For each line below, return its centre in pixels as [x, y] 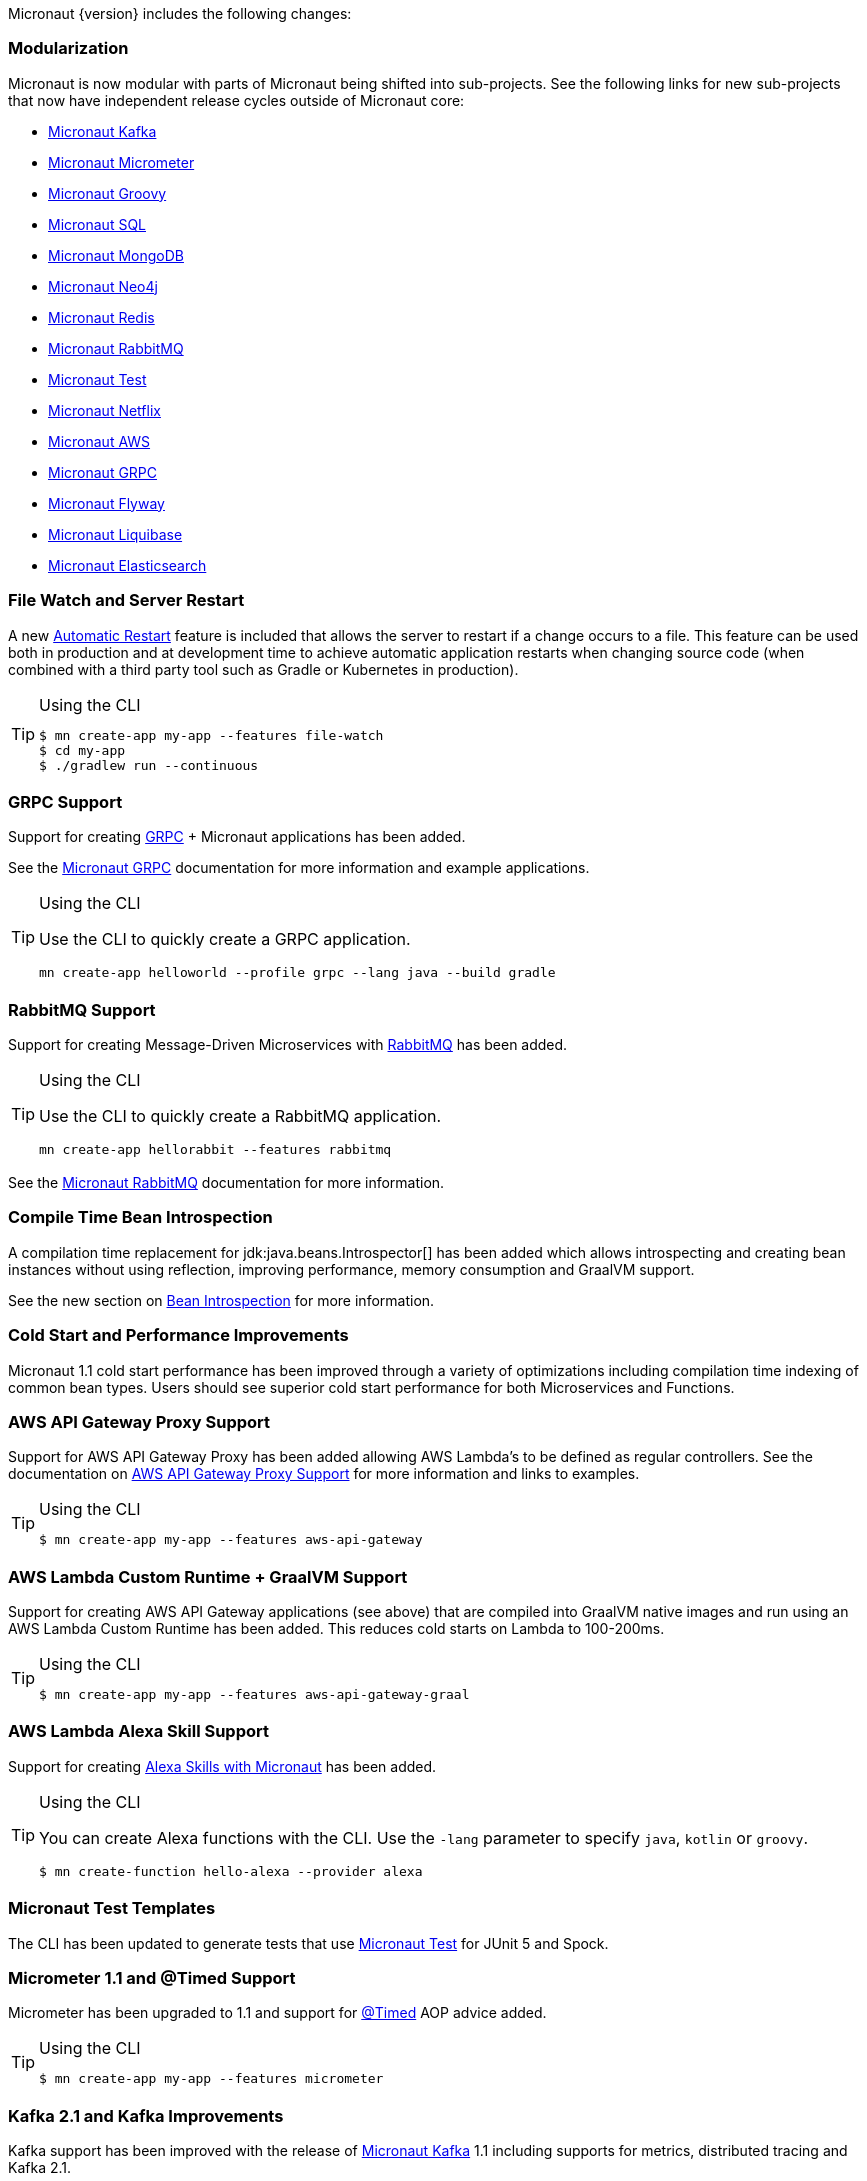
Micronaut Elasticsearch [127, 565]
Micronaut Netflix [104, 410]
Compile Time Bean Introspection [140, 1217]
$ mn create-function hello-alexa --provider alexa [231, 1871]
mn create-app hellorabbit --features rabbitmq [215, 1149]
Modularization [68, 48]
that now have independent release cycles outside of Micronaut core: [236, 100]
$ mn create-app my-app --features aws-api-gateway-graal [254, 1694]
